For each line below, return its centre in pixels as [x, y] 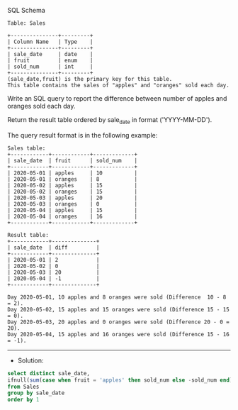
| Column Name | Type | [50, 42]
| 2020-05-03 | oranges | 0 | [73, 204]
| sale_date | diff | [53, 248]
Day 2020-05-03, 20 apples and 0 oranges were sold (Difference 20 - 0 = [119, 322]
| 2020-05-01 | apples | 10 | [73, 173]
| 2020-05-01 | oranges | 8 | [73, 179]
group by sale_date [36, 393]
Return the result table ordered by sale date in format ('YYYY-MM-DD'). [110, 121]
